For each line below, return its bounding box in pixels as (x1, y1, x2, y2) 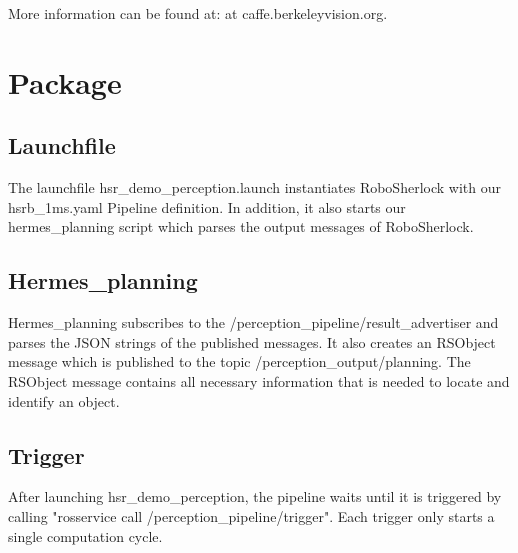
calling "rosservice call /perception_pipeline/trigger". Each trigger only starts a (8, 505, 495, 526)
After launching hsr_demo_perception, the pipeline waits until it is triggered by (8, 486, 502, 507)
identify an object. (8, 390, 120, 411)
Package (8, 61, 122, 102)
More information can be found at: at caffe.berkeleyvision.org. (8, 3, 388, 23)
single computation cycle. (8, 525, 163, 546)
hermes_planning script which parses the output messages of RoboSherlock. (8, 216, 474, 237)
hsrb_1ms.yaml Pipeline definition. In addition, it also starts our (8, 196, 406, 217)
